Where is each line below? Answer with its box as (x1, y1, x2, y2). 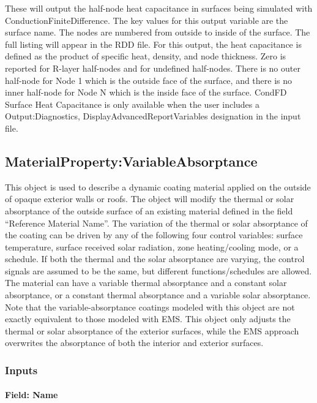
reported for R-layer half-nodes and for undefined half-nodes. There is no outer (5, 61, 300, 74)
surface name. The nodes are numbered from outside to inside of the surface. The (5, 26, 310, 39)
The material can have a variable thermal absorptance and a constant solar (5, 276, 287, 289)
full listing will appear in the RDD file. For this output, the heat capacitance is (5, 37, 302, 50)
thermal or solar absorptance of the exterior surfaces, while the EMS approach (5, 324, 299, 337)
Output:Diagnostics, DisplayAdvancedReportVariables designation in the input (5, 110, 301, 122)
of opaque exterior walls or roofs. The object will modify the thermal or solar (5, 192, 294, 205)
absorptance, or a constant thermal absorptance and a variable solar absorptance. (5, 288, 311, 301)
